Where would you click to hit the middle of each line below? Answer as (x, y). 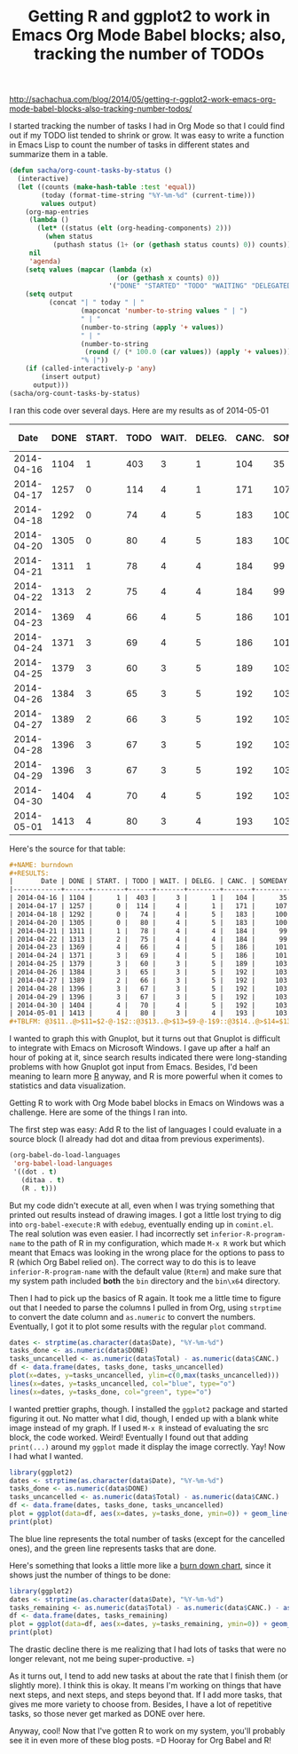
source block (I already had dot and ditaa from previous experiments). (137, 1139)
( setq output (49, 295)
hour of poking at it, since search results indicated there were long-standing (148, 1057)
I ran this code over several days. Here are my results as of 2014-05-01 (139, 410)
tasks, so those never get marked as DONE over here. (107, 1714)
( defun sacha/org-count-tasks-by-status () (91, 170)
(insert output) (71, 377)
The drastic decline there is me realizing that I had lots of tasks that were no (148, 1649)
